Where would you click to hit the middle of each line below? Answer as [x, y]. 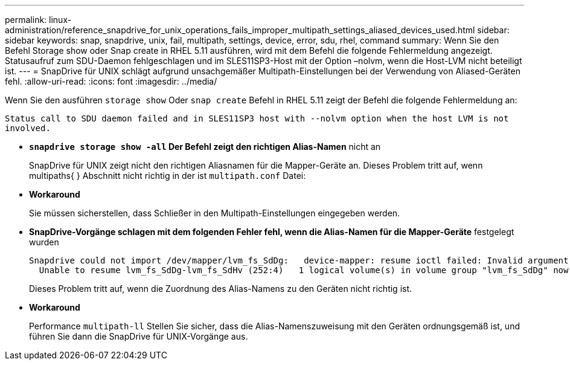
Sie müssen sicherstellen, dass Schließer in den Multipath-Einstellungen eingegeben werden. [215, 213]
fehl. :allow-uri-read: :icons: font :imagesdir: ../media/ [111, 81]
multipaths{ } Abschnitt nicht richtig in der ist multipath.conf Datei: [168, 176]
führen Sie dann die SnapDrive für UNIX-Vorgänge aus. [139, 336]
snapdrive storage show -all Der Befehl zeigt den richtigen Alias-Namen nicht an [205, 147]
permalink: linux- [38, 20]
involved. [28, 128]
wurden [44, 242]
